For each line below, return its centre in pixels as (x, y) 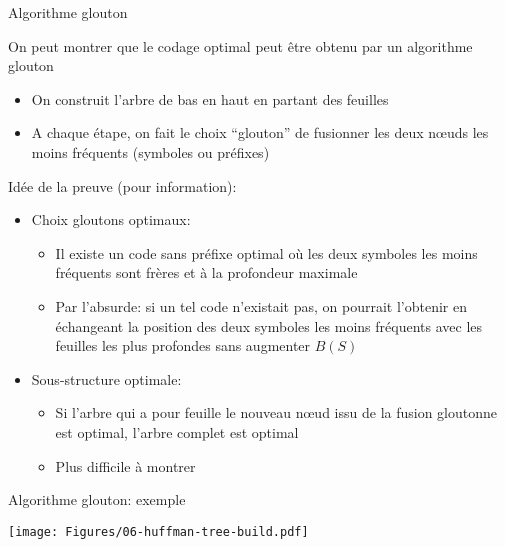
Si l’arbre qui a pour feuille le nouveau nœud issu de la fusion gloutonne (276, 412)
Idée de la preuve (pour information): (122, 185)
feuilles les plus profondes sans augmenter (183, 345)
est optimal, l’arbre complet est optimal (177, 431)
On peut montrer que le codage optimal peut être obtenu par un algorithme (240, 45)
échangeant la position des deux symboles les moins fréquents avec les (269, 325)
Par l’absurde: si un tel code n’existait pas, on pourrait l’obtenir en (261, 305)
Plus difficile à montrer (125, 465)
